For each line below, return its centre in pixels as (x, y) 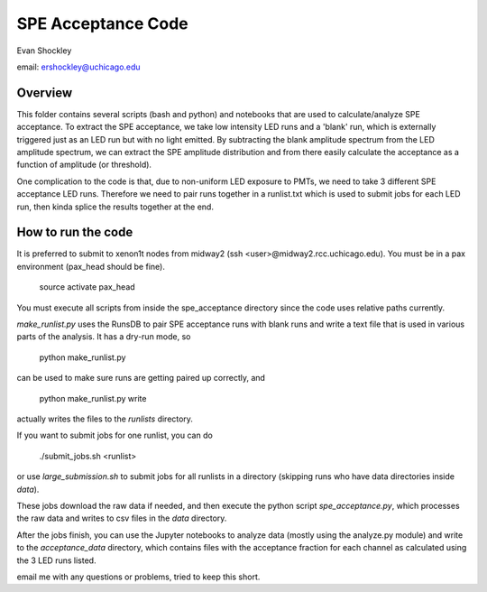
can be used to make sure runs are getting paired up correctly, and (141, 378)
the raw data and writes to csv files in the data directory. (122, 518)
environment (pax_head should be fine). (91, 266)
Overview (45, 92)
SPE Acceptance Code (102, 23)
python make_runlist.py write (93, 398)
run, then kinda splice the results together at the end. (115, 207)
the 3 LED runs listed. (56, 560)
